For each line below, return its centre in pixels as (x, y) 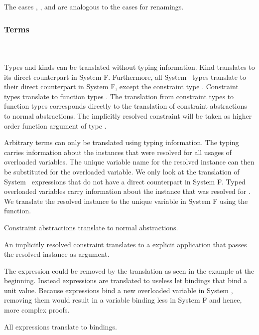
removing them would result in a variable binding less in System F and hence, (123, 300)
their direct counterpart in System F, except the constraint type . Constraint (121, 86)
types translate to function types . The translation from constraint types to (119, 96)
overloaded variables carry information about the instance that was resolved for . (127, 191)
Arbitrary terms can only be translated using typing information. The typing (122, 142)
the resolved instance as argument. (57, 254)
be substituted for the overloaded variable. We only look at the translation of (122, 171)
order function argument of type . (55, 125)
